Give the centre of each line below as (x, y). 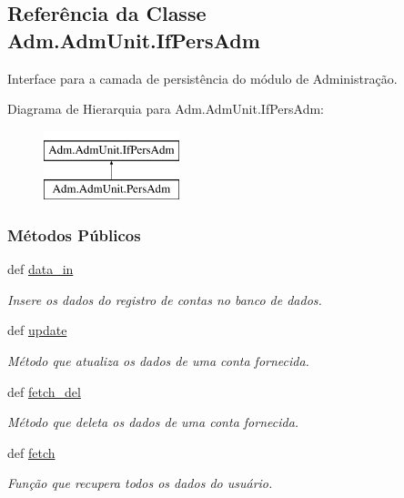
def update (37, 330)
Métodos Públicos (74, 234)
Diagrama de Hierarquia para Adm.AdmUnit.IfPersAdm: (166, 109)
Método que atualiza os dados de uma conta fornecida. (158, 360)
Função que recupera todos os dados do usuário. (140, 483)
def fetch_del (44, 391)
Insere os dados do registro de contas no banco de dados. (165, 299)
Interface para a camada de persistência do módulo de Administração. (202, 78)
